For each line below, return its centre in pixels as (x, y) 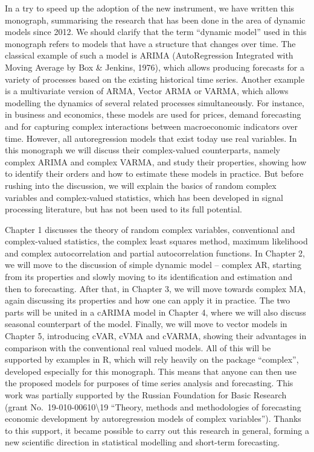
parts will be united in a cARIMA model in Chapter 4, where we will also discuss (155, 312)
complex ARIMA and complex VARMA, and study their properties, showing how (156, 161)
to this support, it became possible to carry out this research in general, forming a (157, 430)
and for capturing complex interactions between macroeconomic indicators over (151, 126)
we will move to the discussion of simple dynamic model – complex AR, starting (153, 265)
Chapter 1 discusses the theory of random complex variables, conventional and (150, 229)
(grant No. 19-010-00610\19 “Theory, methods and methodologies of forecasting (153, 406)
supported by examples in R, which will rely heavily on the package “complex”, (152, 359)
